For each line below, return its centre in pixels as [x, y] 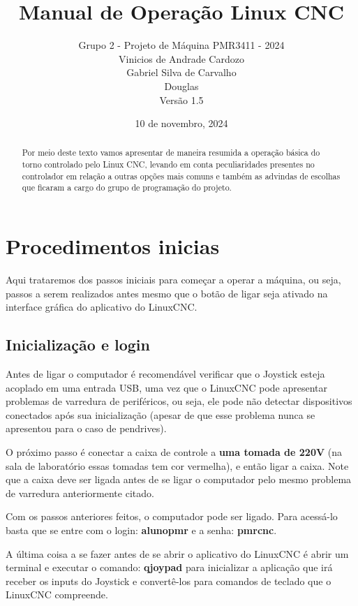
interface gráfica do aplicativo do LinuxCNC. [102, 307]
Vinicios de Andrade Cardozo [181, 58]
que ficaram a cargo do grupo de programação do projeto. [127, 187]
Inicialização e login [78, 345]
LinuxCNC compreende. [57, 594]
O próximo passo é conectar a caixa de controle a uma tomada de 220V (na [174, 452]
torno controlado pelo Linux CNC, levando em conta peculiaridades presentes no [168, 164]
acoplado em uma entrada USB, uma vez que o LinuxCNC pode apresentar [167, 387]
